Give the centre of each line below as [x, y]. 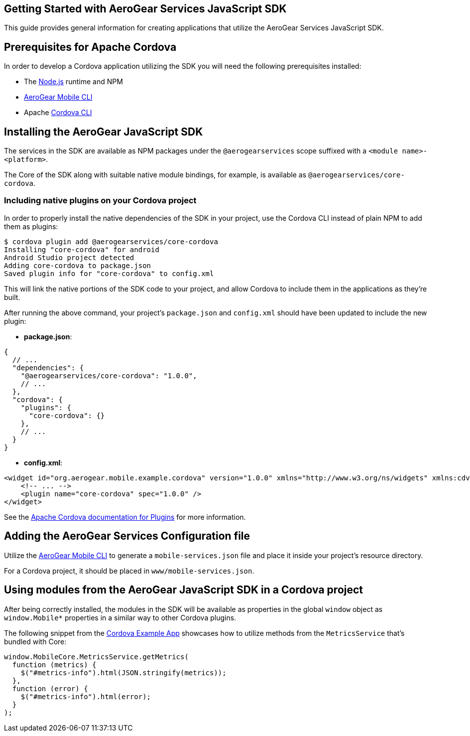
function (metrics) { [54, 664]
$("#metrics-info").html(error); [86, 696]
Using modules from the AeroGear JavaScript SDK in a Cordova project [184, 590]
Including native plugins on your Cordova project [100, 201]
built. [12, 297]
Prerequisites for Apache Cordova [90, 47]
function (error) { [50, 688]
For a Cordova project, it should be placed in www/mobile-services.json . [129, 571]
